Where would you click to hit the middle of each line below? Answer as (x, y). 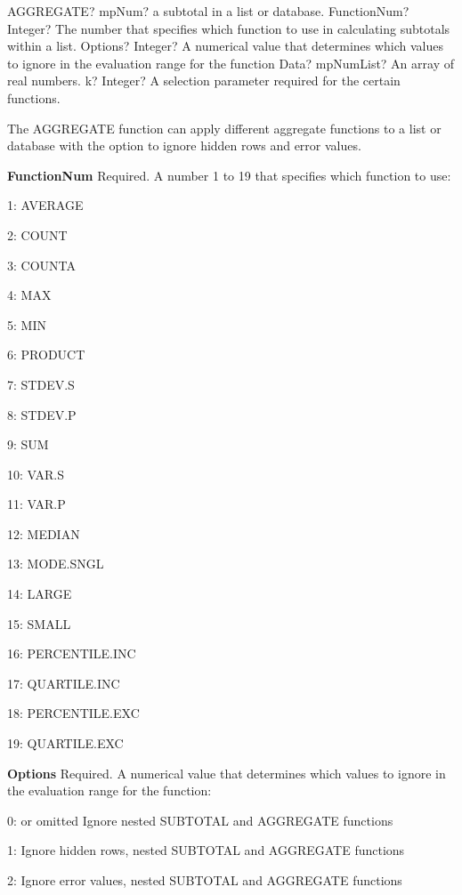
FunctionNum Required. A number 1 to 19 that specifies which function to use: (229, 175)
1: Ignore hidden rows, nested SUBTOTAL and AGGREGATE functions (206, 850)
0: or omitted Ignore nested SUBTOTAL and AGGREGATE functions (200, 820)
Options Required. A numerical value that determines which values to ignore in (227, 773)
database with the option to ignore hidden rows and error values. (184, 145)
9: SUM (28, 444)
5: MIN (27, 324)
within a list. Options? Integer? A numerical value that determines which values (226, 46)
